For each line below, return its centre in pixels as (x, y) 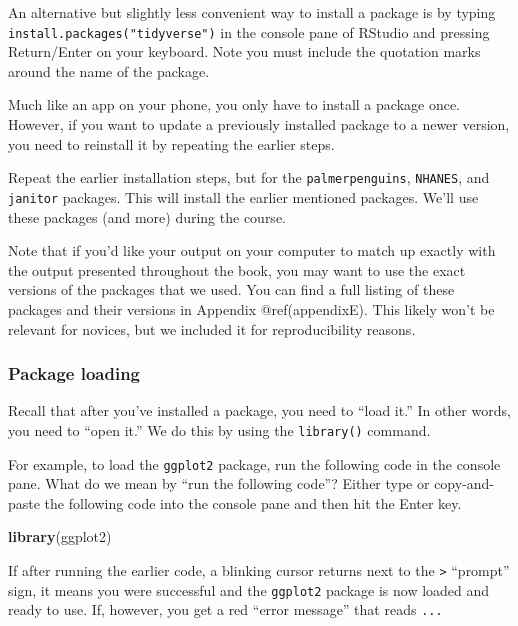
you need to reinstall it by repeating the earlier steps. (171, 143)
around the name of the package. (109, 70)
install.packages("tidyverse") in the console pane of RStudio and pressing (249, 31)
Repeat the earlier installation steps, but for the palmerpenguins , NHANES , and (249, 177)
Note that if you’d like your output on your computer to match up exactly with (252, 250)
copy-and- (464, 483)
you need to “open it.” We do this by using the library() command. (219, 429)
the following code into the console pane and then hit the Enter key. (253, 502)
